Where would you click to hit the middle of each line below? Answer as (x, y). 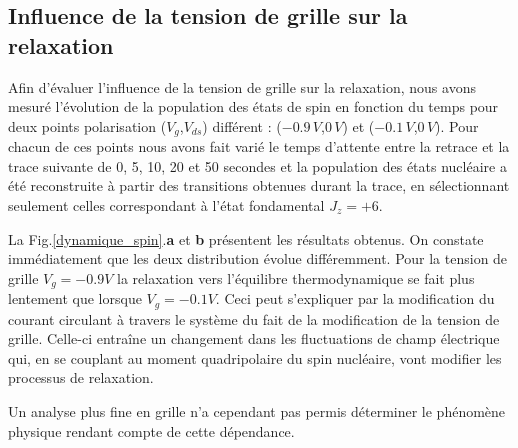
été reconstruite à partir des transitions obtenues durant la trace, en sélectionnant (259, 185)
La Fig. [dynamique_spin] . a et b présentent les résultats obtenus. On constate (246, 238)
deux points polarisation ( (87, 125)
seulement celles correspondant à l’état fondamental (166, 205)
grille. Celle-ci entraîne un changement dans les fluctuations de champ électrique (254, 338)
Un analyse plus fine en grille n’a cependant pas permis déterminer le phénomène (257, 411)
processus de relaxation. (81, 377)
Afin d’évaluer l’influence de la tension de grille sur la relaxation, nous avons (242, 86)
